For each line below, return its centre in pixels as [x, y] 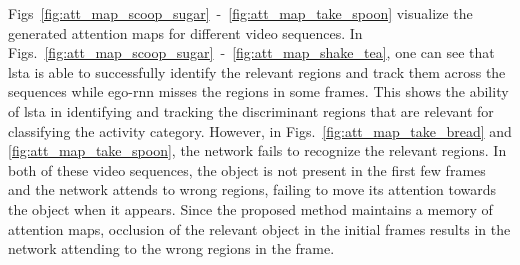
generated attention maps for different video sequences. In [185, 32]
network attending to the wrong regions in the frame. [171, 248]
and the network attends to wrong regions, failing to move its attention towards [252, 189]
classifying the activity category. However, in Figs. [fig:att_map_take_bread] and [260, 130]
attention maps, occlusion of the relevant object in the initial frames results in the [259, 228]
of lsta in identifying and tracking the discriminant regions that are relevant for [251, 110]
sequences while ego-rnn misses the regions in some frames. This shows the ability [258, 91]
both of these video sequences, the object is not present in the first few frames [247, 169]
